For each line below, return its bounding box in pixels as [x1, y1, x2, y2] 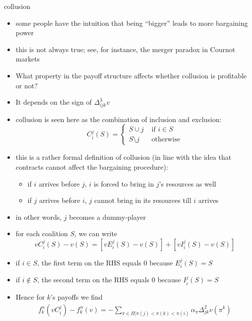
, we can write [74, 228, 118, 239]
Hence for [15, 291, 45, 302]
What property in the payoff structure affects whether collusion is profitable [15, 70, 247, 80]
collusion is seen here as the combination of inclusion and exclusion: [15, 114, 222, 124]
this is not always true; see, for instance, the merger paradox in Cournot [15, 44, 236, 54]
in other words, [15, 211, 62, 222]
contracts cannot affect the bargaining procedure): [15, 162, 168, 172]
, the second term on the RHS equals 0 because [37, 274, 181, 285]
